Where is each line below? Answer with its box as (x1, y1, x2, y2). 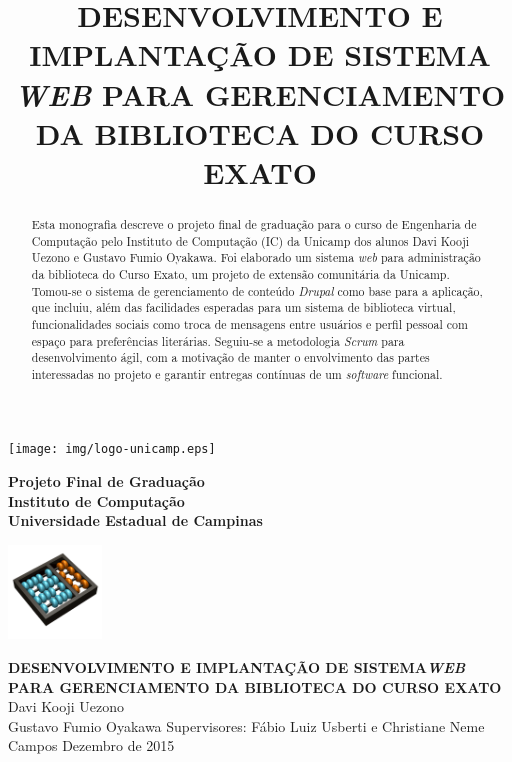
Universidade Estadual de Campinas (8, 510, 263, 531)
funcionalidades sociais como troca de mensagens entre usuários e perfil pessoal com (31, 315, 468, 332)
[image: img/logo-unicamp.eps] (8, 442, 216, 457)
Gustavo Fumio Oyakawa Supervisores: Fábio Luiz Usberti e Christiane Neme (8, 715, 485, 736)
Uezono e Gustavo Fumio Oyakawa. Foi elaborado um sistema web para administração (31, 249, 481, 266)
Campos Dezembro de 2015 (8, 735, 175, 756)
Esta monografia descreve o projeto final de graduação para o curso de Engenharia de (31, 215, 477, 232)
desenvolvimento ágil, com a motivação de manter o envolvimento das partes (31, 349, 430, 366)
